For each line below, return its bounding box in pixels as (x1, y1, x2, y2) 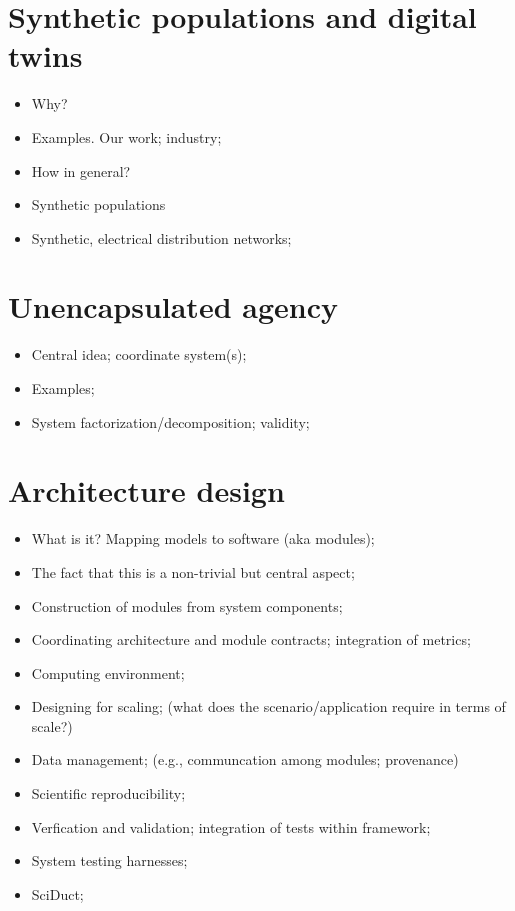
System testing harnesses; (31, 850, 188, 871)
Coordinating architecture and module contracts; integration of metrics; (31, 629, 471, 650)
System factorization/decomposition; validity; (31, 411, 310, 432)
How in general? (31, 160, 131, 181)
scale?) (31, 715, 73, 736)
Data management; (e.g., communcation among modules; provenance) (31, 749, 459, 770)
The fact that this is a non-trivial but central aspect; (31, 561, 355, 582)
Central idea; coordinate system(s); (31, 344, 247, 365)
